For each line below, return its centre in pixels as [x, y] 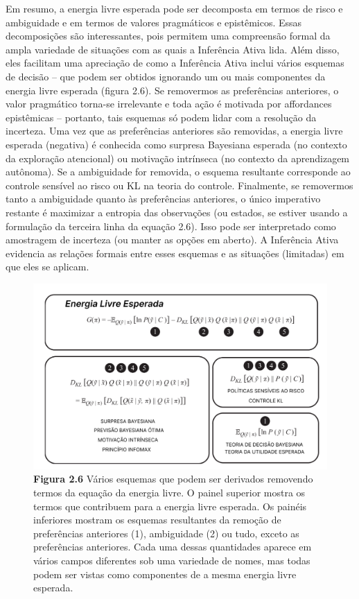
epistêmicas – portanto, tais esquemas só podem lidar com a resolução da [161, 117]
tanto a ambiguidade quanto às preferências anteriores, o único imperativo [163, 199]
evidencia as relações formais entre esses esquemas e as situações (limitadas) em [175, 253]
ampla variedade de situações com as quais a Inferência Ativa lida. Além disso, [173, 49]
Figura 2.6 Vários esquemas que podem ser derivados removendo [173, 479]
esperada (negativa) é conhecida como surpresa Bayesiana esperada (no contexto [176, 144]
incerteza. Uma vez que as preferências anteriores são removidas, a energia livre [174, 131]
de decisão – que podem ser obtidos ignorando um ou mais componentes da [166, 76]
